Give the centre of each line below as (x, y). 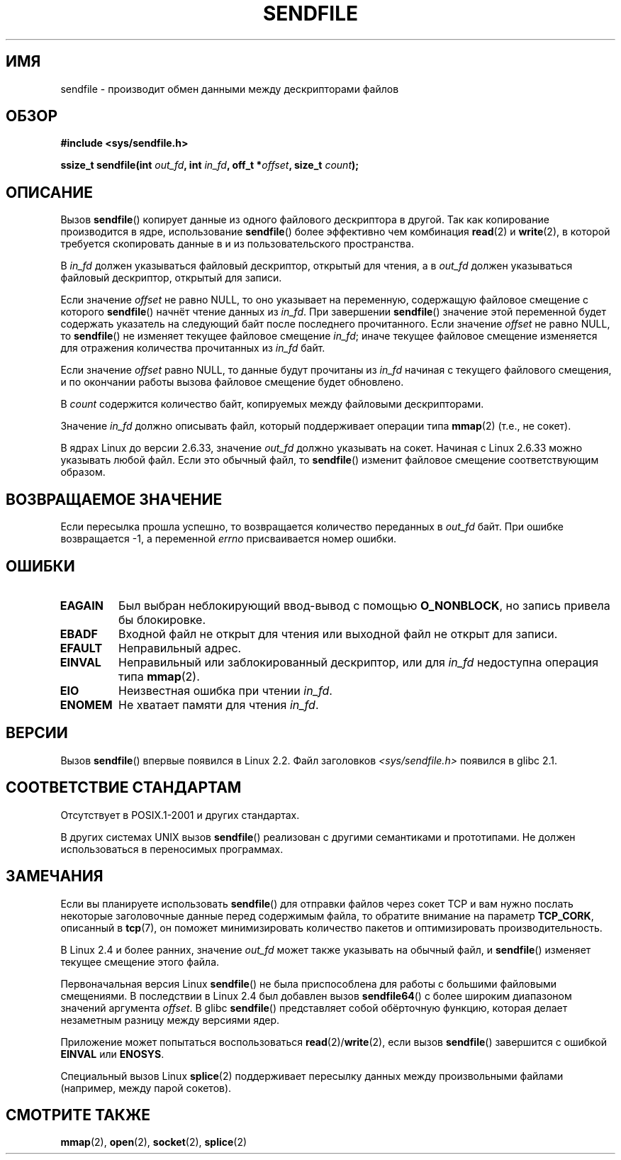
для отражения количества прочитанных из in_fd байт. (193, 348)
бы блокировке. (162, 619)
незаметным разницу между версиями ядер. (170, 1020)
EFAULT (81, 648)
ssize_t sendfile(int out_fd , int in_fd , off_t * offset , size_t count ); (210, 165)
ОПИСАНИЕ (49, 192)
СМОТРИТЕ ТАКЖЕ (78, 1115)
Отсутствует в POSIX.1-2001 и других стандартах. (180, 815)
